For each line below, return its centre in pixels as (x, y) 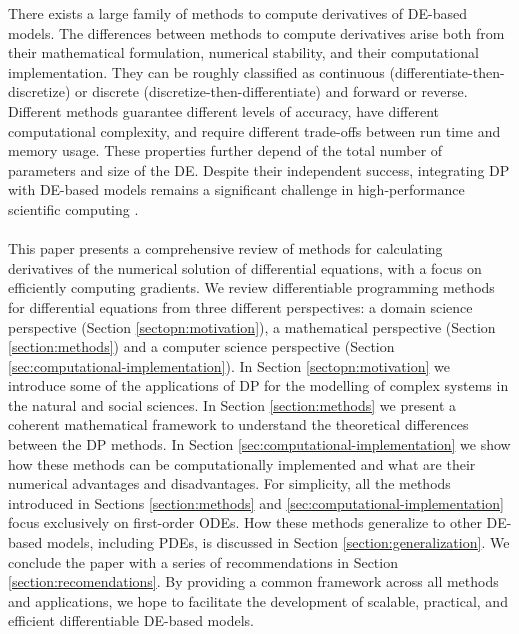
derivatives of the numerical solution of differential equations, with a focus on (245, 267)
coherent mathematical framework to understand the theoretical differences (238, 424)
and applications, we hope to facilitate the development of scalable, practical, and (258, 600)
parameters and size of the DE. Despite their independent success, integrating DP (259, 169)
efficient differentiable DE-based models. (131, 620)
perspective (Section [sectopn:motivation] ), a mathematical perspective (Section (252, 326)
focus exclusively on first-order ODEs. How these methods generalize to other (245, 522)
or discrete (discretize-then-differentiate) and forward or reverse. (271, 91)
